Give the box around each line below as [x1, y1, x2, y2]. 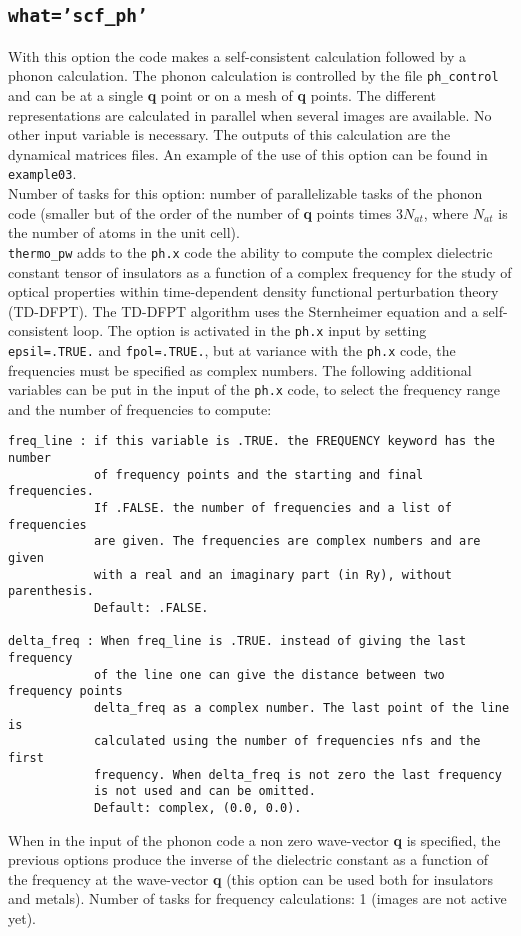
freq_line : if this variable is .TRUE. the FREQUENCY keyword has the [8, 434, 495, 449]
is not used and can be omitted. [93, 784, 316, 799]
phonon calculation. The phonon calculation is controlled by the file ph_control [8, 65, 499, 86]
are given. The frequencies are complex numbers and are [93, 534, 481, 549]
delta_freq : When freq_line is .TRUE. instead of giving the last [8, 634, 467, 649]
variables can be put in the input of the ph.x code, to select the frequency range [8, 379, 501, 400]
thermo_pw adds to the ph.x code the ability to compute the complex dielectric [8, 241, 493, 262]
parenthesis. [8, 584, 94, 599]
